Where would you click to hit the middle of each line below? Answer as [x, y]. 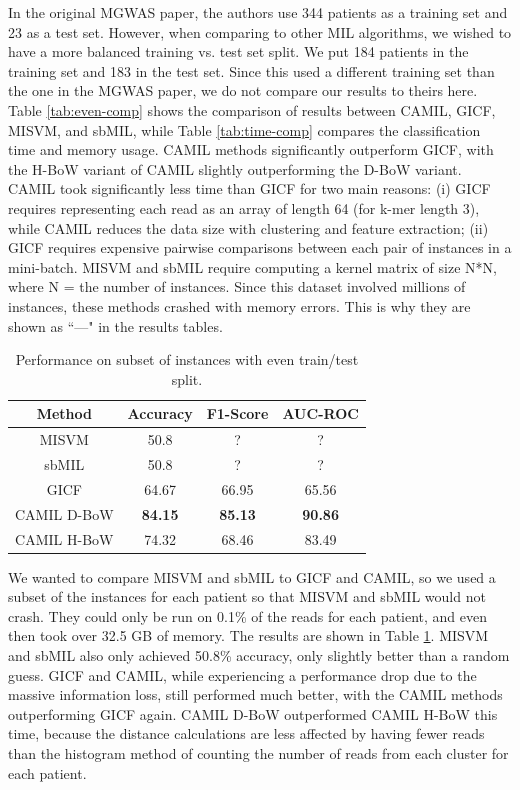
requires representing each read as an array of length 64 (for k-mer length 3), [244, 207]
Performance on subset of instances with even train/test [187, 359]
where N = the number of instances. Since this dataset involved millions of [237, 286]
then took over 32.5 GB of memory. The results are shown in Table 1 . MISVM [248, 635]
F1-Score [237, 413]
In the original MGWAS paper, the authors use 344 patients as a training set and [258, 12]
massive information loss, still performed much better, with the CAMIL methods [255, 694]
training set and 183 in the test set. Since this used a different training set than [251, 70]
